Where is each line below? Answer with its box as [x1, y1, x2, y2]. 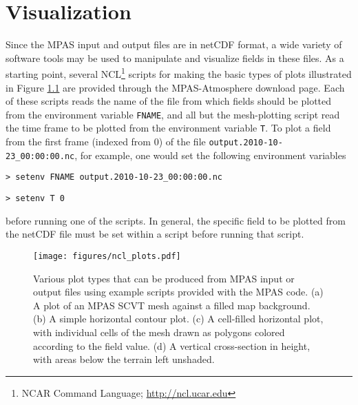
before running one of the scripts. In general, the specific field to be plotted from [6, 213, 346, 227]
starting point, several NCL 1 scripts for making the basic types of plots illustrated [6, 65, 352, 81]
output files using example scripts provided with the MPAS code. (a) [33, 284, 324, 299]
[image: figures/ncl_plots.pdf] [33, 251, 181, 261]
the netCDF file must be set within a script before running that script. [6, 227, 304, 241]
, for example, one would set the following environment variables [74, 147, 346, 162]
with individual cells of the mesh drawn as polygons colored [33, 324, 285, 339]
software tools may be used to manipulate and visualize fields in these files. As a [6, 50, 344, 65]
